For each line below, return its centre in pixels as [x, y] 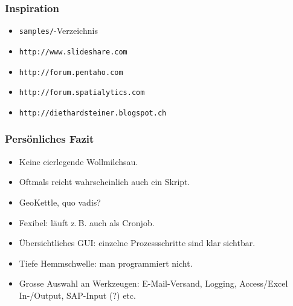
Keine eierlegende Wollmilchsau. [79, 161]
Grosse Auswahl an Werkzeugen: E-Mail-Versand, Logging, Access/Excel [153, 283]
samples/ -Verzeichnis [58, 31]
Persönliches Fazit [50, 139]
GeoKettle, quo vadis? [60, 202]
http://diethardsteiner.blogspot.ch [93, 113]
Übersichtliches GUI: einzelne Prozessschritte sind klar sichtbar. [137, 243]
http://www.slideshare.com [73, 52]
